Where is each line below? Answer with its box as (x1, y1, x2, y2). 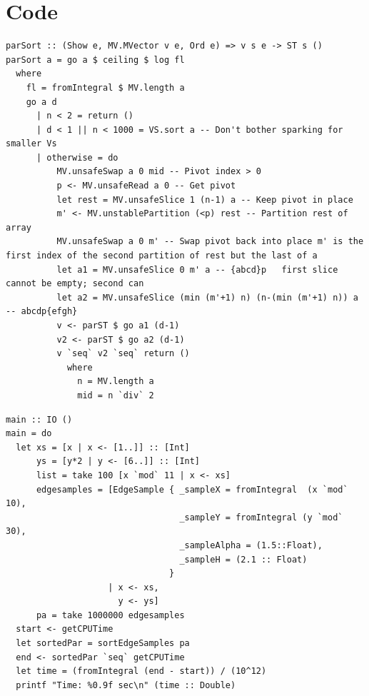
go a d (26, 96, 57, 107)
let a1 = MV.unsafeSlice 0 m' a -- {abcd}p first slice (56, 264, 338, 275)
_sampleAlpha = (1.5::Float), (179, 540, 323, 550)
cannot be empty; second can (6, 278, 144, 289)
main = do (6, 428, 52, 439)
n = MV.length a (77, 376, 154, 387)
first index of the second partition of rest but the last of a (6, 251, 318, 261)
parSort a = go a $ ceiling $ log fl (6, 54, 185, 65)
